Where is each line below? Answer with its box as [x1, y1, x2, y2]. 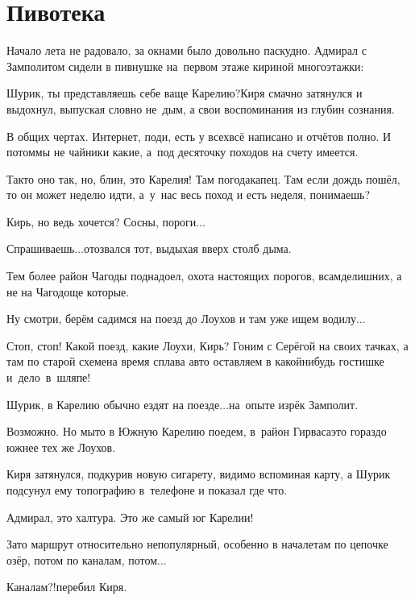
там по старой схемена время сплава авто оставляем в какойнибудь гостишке [6, 353, 384, 370]
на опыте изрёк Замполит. [228, 395, 359, 412]
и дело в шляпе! [6, 369, 91, 386]
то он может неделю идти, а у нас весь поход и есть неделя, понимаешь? [6, 186, 371, 203]
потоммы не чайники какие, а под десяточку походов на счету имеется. [6, 143, 359, 160]
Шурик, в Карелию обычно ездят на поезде [6, 395, 220, 412]
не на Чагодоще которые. [6, 283, 130, 300]
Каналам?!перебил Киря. [6, 578, 127, 595]
